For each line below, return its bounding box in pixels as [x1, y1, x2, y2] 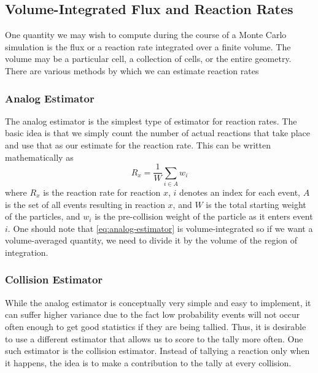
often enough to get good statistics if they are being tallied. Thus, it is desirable [5, 320, 306, 333]
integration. [5, 245, 48, 258]
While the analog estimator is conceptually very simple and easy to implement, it [5, 296, 311, 309]
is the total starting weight [206, 198, 306, 210]
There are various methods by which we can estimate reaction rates [5, 64, 259, 77]
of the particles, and [5, 210, 80, 223]
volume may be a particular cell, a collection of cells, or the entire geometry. [5, 52, 292, 65]
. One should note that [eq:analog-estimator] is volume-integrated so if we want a [7, 221, 313, 234]
